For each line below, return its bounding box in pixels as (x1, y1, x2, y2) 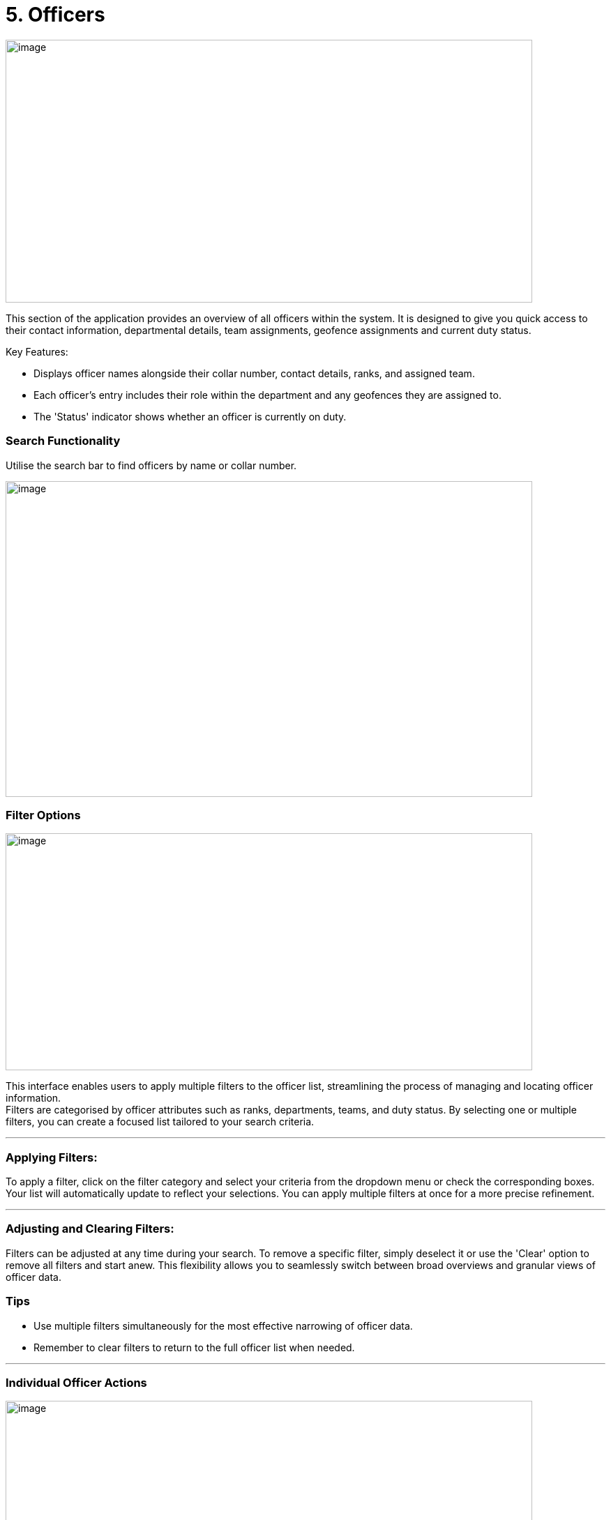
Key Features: (6, 345, 68, 358)
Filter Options (6, 807, 81, 822)
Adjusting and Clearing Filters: (6, 1222, 174, 1236)
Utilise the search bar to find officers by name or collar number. (6, 459, 297, 471)
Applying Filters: (6, 1150, 98, 1164)
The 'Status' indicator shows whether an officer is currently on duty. (33, 410, 347, 423)
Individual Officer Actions (6, 1375, 147, 1390)
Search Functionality (6, 434, 121, 448)
